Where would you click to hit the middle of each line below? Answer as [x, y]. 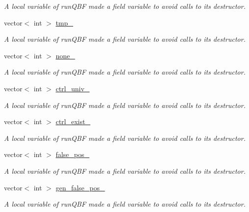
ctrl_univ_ [73, 88]
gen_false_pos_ [80, 187]
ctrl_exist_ [73, 121]
